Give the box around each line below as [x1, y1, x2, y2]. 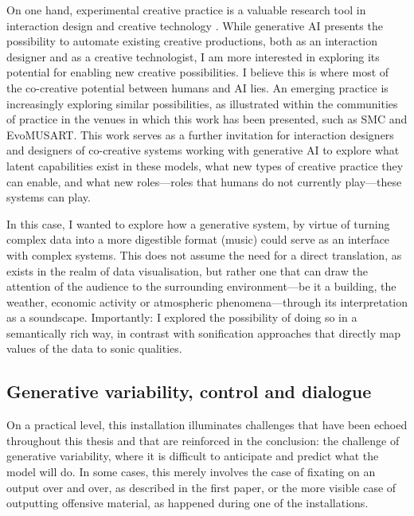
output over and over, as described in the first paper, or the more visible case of [6, 479, 396, 495]
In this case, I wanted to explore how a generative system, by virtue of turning [6, 215, 390, 232]
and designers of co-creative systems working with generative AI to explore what [6, 142, 400, 158]
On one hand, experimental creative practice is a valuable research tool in [6, 2, 366, 18]
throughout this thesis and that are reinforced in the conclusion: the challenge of [6, 432, 400, 448]
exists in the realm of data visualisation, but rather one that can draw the [6, 262, 368, 279]
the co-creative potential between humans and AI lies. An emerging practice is [6, 79, 389, 96]
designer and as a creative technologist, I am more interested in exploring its [6, 48, 380, 64]
